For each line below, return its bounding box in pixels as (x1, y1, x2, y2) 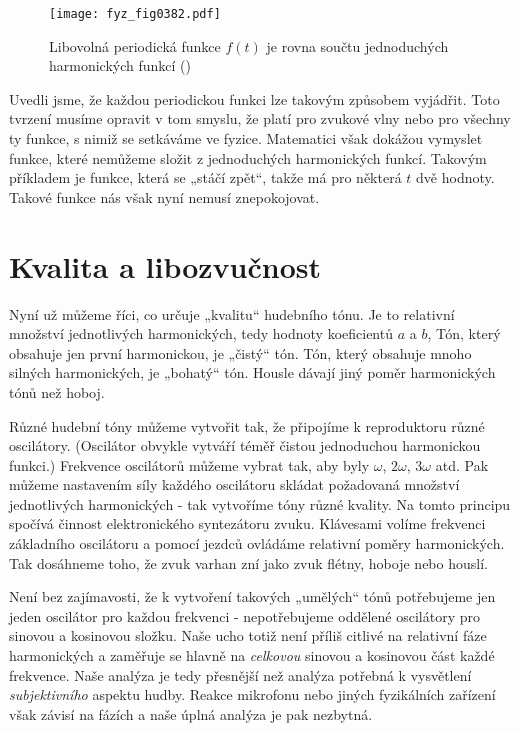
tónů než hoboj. (9, 381, 105, 402)
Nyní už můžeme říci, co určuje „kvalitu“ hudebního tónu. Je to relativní (9, 303, 455, 324)
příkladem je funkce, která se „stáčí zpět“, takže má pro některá (9, 167, 402, 188)
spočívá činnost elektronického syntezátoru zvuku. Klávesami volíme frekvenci (9, 513, 486, 534)
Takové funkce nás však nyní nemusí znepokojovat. (9, 186, 320, 207)
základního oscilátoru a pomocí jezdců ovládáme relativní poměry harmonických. (9, 533, 505, 554)
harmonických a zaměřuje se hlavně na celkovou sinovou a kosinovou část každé (9, 645, 495, 666)
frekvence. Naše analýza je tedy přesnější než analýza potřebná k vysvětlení (9, 664, 472, 685)
